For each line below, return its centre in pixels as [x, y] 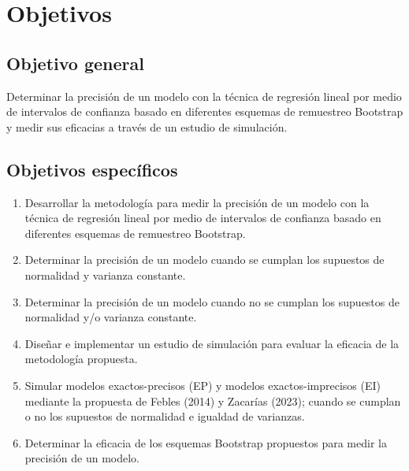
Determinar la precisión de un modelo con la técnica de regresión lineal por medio [204, 96]
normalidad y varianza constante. [105, 274]
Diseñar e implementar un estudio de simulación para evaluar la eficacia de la [212, 343]
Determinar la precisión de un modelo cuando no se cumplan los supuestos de [212, 301]
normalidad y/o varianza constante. [111, 317]
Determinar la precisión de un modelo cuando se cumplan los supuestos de [204, 260]
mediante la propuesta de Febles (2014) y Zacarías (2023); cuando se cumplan [213, 401]
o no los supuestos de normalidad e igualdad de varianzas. [165, 416]
